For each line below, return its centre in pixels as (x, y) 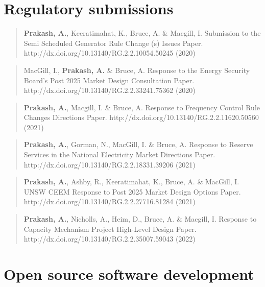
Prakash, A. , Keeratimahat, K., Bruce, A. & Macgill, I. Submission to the (142, 33)
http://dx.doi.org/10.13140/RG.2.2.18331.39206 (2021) (110, 164)
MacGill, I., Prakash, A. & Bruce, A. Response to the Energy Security (137, 70)
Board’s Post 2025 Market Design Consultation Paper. (109, 80)
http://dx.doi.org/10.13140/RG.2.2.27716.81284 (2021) (110, 201)
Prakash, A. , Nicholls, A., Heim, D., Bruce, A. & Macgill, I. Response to (140, 219)
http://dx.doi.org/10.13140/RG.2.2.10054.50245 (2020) (110, 53)
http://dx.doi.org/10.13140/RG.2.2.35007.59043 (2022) (110, 239)
